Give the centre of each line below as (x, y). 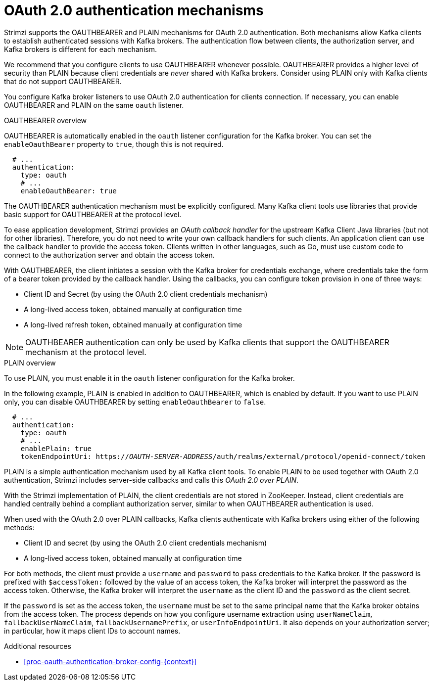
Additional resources (38, 646)
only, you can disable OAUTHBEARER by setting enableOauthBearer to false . (135, 402)
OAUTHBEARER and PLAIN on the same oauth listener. (94, 105)
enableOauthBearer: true (69, 191)
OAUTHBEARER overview (46, 120)
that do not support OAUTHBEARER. (63, 81)
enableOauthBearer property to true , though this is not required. (114, 144)
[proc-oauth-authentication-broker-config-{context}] (110, 661)
